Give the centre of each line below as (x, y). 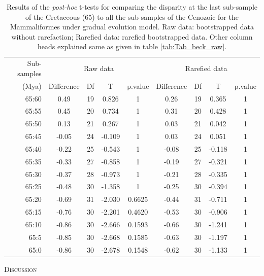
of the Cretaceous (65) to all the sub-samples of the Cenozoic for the (132, 16)
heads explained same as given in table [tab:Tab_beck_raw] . (132, 46)
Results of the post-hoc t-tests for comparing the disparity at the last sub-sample (132, 7)
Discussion (21, 269)
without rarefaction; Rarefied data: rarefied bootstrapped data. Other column (132, 36)
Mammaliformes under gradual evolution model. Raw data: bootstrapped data (132, 27)
